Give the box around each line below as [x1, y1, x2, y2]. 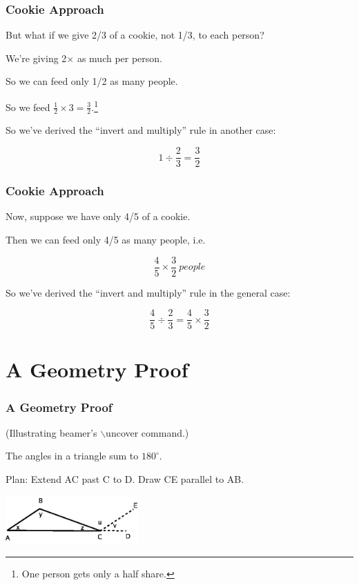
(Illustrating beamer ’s [6, 425, 97, 439]
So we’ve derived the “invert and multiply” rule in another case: [6, 123, 276, 137]
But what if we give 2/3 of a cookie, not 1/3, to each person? [6, 28, 264, 42]
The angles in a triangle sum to [6, 448, 139, 463]
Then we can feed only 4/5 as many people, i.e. [6, 232, 206, 246]
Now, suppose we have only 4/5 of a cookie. [6, 209, 191, 224]
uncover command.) [106, 425, 189, 439]
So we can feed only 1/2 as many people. [6, 74, 178, 88]
